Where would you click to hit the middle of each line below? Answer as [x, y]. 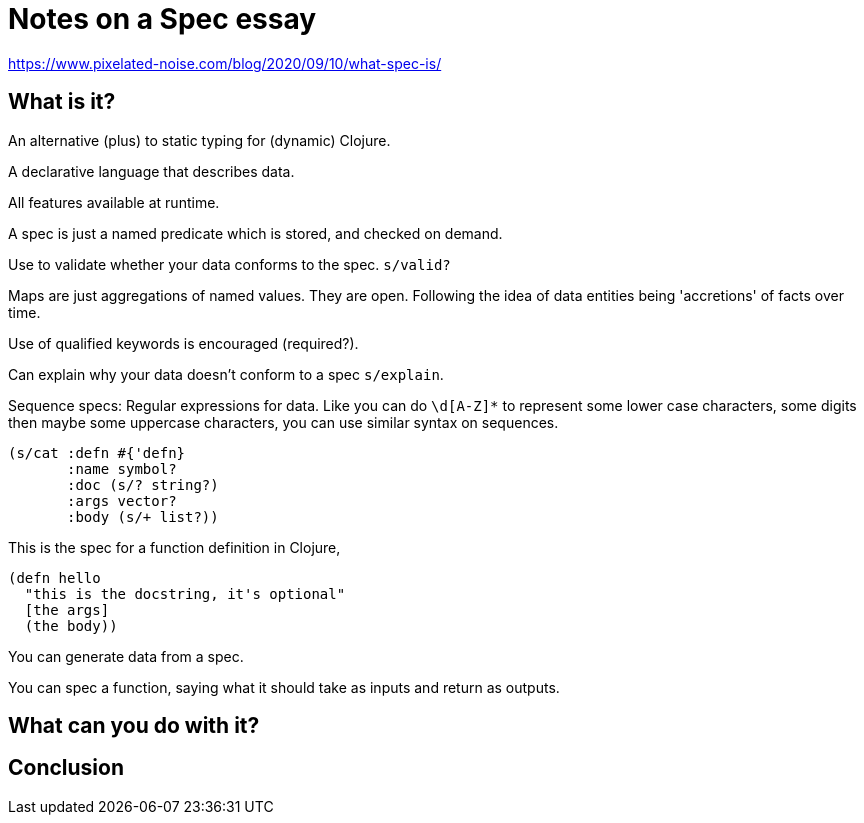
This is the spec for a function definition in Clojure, [174, 547]
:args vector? [122, 500]
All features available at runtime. [114, 202]
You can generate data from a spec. [126, 656]
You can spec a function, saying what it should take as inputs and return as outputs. [284, 687]
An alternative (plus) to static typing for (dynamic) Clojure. [199, 140]
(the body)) [71, 625]
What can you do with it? [134, 726]
